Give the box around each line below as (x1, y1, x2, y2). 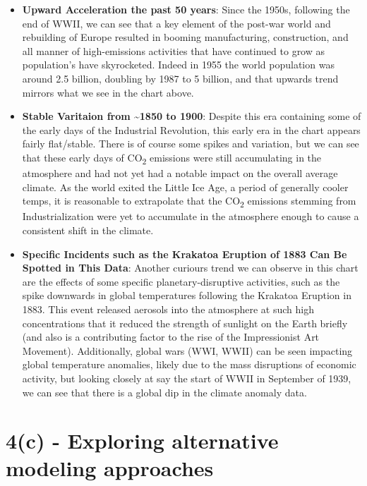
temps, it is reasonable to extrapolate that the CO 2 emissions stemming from (22, 193, 356, 210)
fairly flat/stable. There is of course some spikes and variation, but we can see (22, 136, 359, 151)
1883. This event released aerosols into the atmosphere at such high (22, 301, 314, 316)
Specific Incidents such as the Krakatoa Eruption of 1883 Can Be (22, 246, 347, 261)
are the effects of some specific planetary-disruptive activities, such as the (22, 274, 340, 288)
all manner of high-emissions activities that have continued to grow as (22, 43, 325, 58)
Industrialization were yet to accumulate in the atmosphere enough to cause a (22, 209, 359, 224)
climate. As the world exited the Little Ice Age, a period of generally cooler (22, 179, 349, 194)
